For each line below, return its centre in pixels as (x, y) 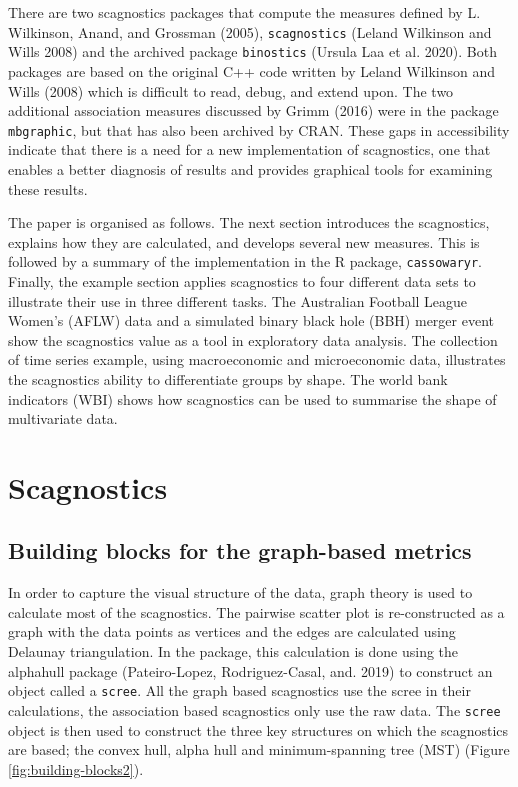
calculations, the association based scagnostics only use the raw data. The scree (254, 709)
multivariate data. (63, 418)
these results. (48, 188)
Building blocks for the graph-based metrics (240, 550)
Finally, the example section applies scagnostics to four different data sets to (242, 280)
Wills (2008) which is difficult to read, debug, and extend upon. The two (231, 90)
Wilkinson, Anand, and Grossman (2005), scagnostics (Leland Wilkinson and (250, 31)
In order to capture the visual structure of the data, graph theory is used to (240, 592)
